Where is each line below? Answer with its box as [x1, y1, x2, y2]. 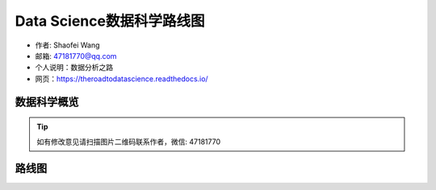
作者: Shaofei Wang [35, 40, 100, 50]
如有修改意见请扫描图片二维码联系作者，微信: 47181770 [36, 137, 221, 147]
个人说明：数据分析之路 [35, 63, 113, 72]
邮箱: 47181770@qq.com [35, 51, 117, 60]
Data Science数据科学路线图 [15, 12, 205, 30]
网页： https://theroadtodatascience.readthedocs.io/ [35, 73, 209, 84]
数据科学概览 [15, 95, 79, 109]
